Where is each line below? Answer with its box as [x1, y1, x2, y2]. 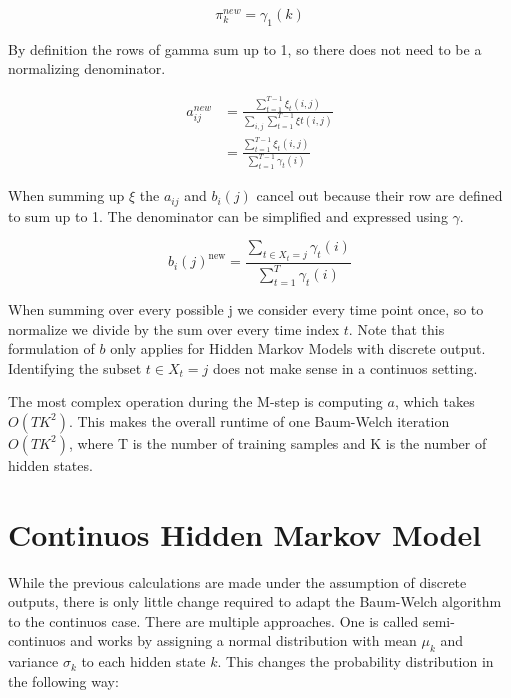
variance [8, 651, 59, 672]
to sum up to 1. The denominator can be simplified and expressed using [8, 205, 448, 226]
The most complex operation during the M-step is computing [8, 391, 383, 412]
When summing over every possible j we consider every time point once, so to [8, 299, 484, 320]
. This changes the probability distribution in [217, 651, 494, 672]
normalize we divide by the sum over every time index [8, 318, 340, 339]
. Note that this [348, 318, 445, 339]
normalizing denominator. [8, 58, 166, 79]
